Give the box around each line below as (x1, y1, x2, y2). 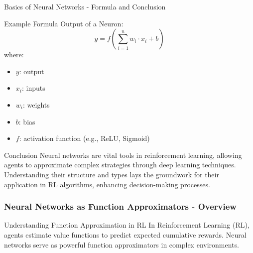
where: (4, 49, 24, 60)
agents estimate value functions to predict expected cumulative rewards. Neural (4, 229, 247, 240)
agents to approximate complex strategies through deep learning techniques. (4, 159, 236, 170)
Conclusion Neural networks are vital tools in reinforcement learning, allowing (4, 149, 242, 160)
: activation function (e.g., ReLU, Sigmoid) (19, 133, 150, 143)
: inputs (21, 83, 45, 93)
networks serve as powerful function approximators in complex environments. (4, 239, 239, 250)
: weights (23, 99, 50, 110)
